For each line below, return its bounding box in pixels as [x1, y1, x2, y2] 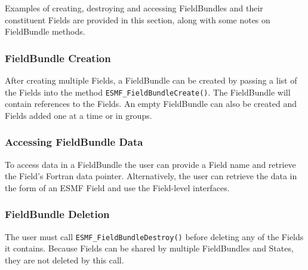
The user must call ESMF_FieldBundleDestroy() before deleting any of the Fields [5, 230, 304, 243]
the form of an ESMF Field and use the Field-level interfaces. [5, 181, 230, 194]
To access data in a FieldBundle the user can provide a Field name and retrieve [5, 158, 296, 170]
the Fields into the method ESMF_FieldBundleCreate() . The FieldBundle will [5, 85, 291, 98]
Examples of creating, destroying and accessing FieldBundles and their [5, 2, 263, 14]
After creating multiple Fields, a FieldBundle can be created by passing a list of [5, 74, 297, 86]
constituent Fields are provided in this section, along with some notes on [5, 13, 270, 26]
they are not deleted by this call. [5, 253, 124, 266]
